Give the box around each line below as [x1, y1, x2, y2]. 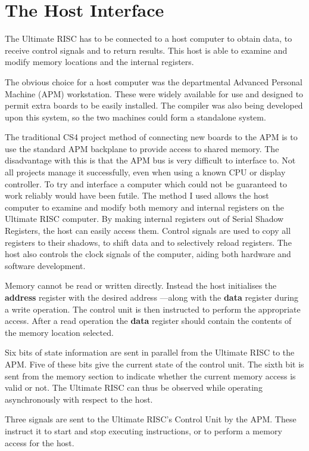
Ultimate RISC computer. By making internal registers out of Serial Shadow [5, 212, 284, 225]
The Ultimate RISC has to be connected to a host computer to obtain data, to [5, 32, 292, 45]
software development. [5, 259, 86, 271]
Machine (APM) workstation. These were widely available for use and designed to [5, 87, 304, 100]
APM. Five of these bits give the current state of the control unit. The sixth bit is [5, 357, 304, 370]
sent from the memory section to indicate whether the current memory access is [5, 369, 296, 382]
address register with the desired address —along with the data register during [5, 291, 299, 303]
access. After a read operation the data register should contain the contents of [5, 314, 292, 327]
